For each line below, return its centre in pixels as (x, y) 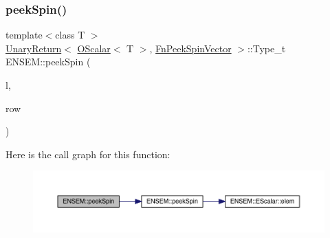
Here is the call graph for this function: (88, 154)
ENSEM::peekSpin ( (48, 62)
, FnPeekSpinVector (190, 48)
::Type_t (266, 48)
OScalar (94, 48)
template (24, 35)
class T (70, 35)
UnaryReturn (34, 48)
